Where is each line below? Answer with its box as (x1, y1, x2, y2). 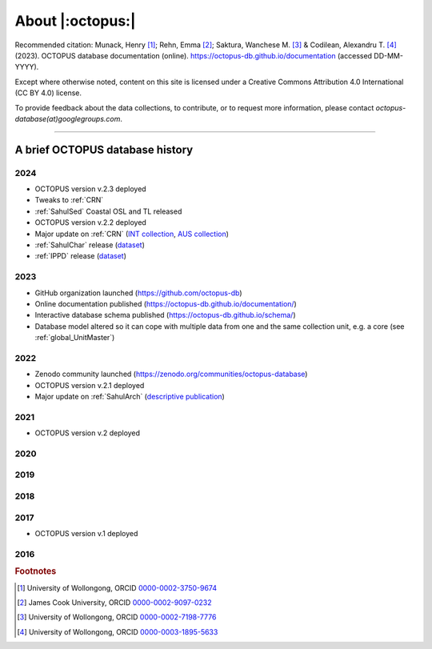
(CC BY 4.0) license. (14, 88, 82, 98)
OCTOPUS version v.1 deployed (34, 528, 138, 538)
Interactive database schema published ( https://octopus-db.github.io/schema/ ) (34, 310, 296, 320)
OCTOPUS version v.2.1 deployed (34, 380, 145, 390)
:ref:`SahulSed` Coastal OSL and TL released (34, 206, 182, 216)
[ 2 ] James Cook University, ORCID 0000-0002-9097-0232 (17, 597, 212, 607)
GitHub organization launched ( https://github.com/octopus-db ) (34, 288, 243, 298)
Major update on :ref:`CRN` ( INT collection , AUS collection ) (34, 229, 230, 238)
